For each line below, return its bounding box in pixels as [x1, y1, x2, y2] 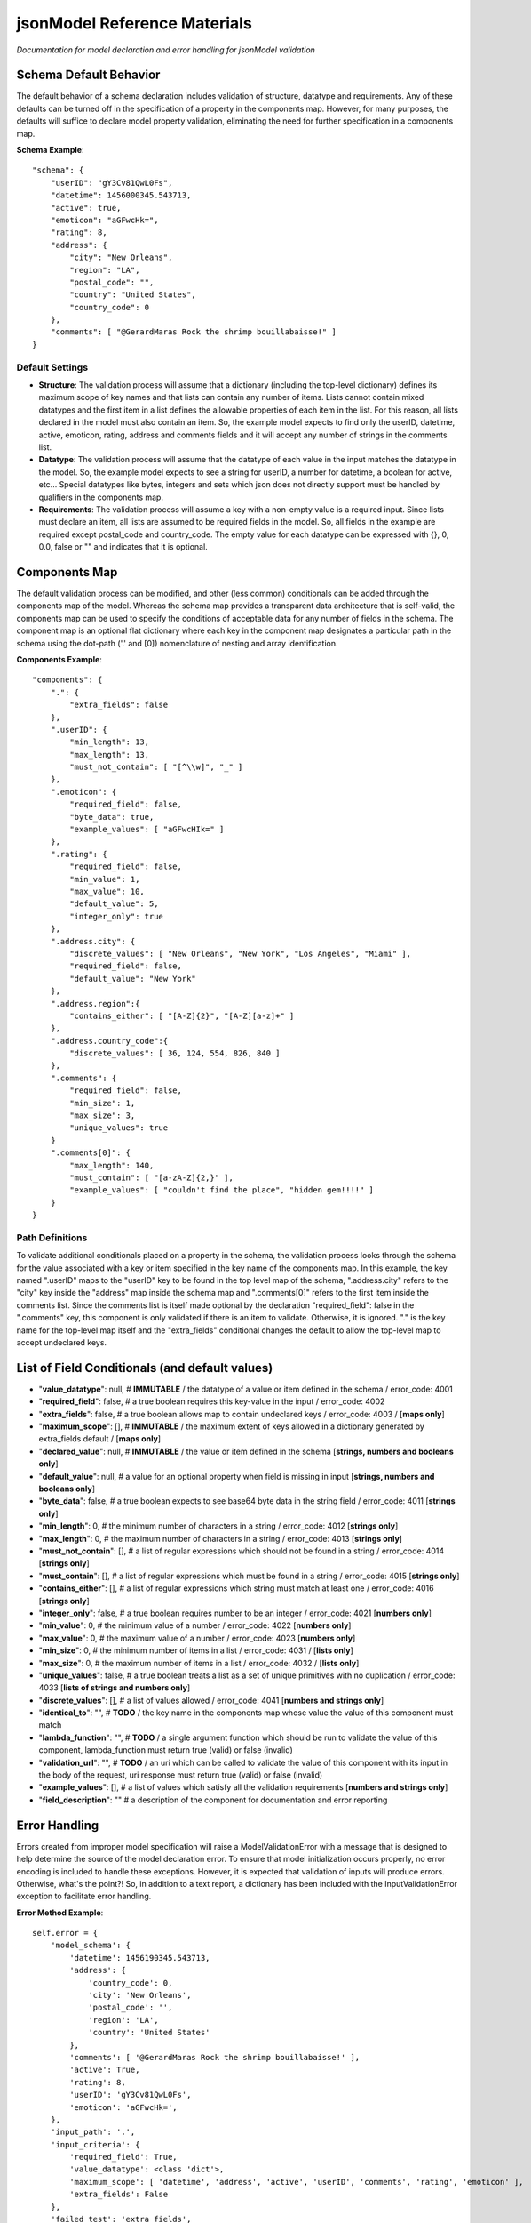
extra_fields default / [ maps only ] [38, 1433, 162, 1444]
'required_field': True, [69, 2152, 178, 2163]
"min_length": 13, [69, 737, 150, 747]
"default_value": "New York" [69, 974, 197, 983]
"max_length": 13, [69, 750, 150, 759]
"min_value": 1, [69, 874, 140, 884]
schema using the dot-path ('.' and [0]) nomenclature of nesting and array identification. [16, 638, 338, 648]
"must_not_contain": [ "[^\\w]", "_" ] [69, 762, 243, 773]
